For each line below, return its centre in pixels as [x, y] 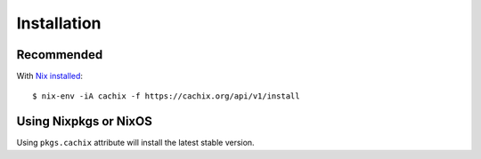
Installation [59, 23]
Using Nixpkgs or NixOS [85, 121]
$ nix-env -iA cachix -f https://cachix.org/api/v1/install [166, 96]
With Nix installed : [50, 76]
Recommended [60, 55]
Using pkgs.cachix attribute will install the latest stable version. [135, 143]
